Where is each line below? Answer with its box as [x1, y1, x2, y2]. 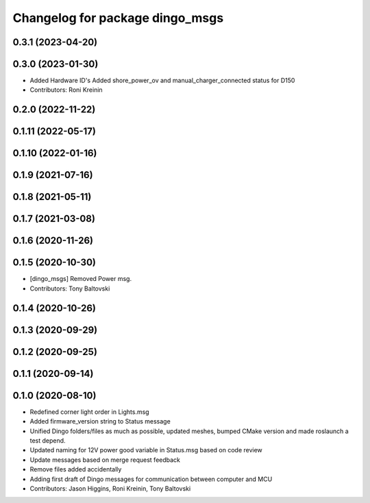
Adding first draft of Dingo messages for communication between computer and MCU [29, 475, 273, 483]
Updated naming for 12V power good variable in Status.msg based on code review [29, 446, 263, 454]
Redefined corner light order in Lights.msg [29, 408, 150, 416]
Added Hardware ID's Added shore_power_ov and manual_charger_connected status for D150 [29, 76, 295, 85]
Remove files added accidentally [29, 465, 122, 474]
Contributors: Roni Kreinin [29, 86, 103, 94]
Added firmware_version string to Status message [29, 417, 171, 426]
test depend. [29, 437, 66, 445]
